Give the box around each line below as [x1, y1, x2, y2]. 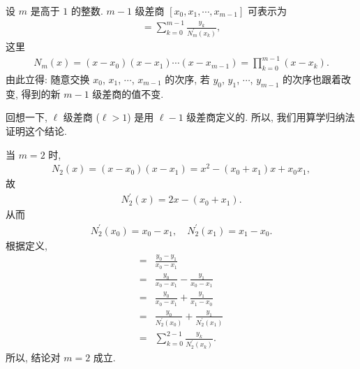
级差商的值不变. [92, 86, 164, 101]
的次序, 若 [165, 71, 210, 86]
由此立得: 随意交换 [6, 71, 90, 86]
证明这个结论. [6, 123, 67, 138]
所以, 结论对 [6, 350, 61, 365]
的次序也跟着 [283, 71, 342, 86]
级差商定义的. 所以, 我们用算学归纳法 [186, 110, 355, 124]
